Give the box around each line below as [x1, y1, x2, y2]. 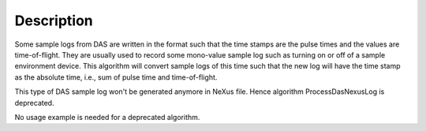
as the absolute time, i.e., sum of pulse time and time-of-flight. [14, 72, 218, 82]
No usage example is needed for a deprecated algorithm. [14, 112, 200, 122]
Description [14, 12, 94, 29]
